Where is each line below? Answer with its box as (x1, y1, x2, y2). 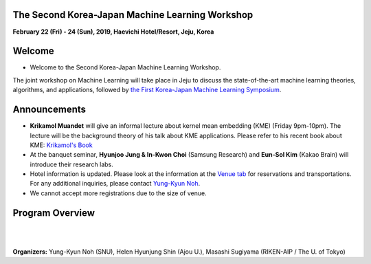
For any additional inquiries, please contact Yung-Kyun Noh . (30, 179, 201, 188)
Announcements (12, 104, 86, 115)
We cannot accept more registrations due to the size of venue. (30, 189, 207, 197)
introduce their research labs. (30, 160, 113, 168)
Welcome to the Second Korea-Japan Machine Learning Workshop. (30, 63, 221, 71)
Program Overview (12, 207, 95, 219)
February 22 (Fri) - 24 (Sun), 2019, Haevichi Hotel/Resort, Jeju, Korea (12, 27, 214, 36)
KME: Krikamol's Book (30, 141, 93, 149)
